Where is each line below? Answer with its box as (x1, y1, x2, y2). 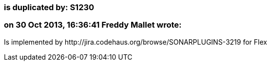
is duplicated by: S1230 (4, 2, 95, 12)
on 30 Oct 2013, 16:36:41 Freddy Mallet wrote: (4, 20, 182, 30)
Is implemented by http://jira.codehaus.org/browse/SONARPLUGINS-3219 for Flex (4, 37, 267, 46)
